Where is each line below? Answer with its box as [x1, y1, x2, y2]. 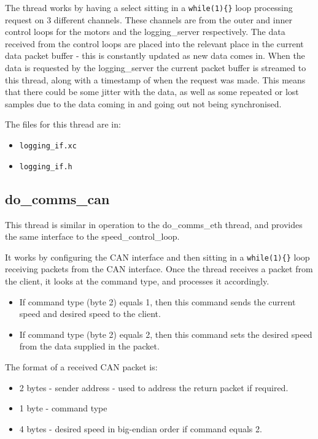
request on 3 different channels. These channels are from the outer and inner [5, 13, 292, 26]
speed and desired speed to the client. [19, 307, 161, 320]
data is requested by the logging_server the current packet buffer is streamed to [5, 61, 306, 74]
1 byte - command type [19, 402, 107, 414]
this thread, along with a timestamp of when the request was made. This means [5, 73, 306, 86]
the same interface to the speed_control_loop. [5, 230, 180, 243]
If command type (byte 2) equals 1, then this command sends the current [19, 295, 296, 308]
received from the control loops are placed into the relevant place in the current [5, 37, 304, 50]
